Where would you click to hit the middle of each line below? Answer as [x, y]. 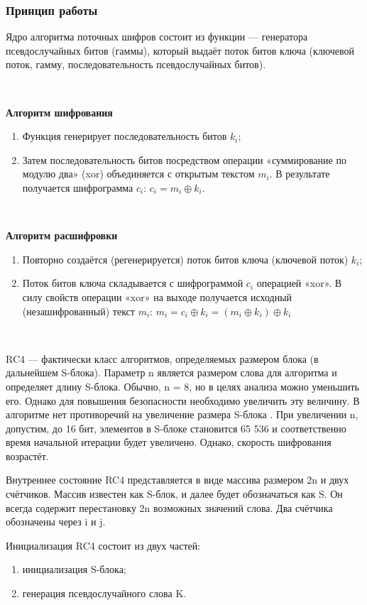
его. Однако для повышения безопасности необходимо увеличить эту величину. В [183, 400]
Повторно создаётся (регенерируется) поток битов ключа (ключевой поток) [185, 259]
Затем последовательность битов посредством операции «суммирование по [184, 159]
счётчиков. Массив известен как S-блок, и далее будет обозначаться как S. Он [174, 494]
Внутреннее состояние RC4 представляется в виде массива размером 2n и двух [177, 480]
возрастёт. [27, 456]
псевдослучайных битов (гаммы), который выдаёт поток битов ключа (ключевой [180, 50]
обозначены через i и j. [56, 522]
